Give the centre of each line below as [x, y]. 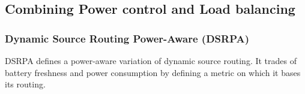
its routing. [25, 84]
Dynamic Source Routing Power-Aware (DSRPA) [127, 38]
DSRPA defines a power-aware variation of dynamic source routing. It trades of [151, 60]
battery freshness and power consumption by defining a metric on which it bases [153, 72]
